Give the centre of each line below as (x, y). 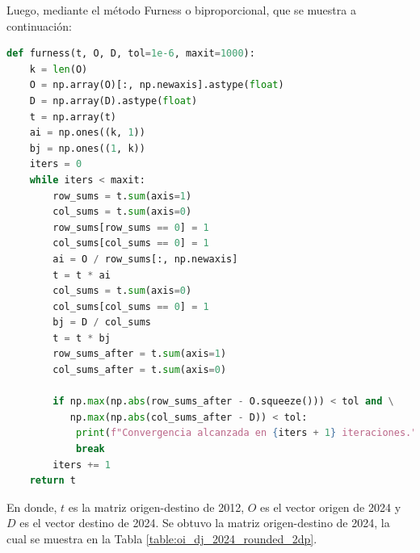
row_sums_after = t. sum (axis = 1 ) (140, 354)
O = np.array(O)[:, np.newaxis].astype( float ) (157, 85)
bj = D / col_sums (102, 323)
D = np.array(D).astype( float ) (113, 101)
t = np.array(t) (73, 117)
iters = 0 (56, 164)
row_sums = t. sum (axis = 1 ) (122, 196)
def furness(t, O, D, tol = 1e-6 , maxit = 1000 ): (131, 54)
